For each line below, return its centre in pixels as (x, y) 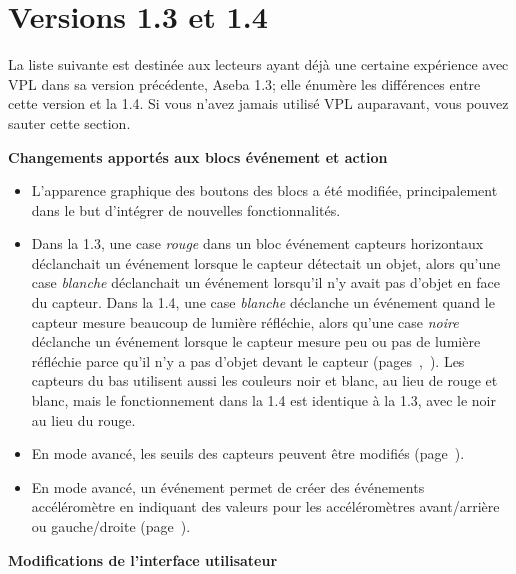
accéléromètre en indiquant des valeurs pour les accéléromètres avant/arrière (265, 506)
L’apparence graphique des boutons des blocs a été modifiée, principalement (264, 190)
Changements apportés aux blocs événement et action (198, 156)
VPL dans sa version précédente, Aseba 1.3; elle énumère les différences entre (244, 83)
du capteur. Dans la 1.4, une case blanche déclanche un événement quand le (263, 302)
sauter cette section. (69, 122)
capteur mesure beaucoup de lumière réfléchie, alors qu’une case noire (245, 321)
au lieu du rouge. (83, 419)
